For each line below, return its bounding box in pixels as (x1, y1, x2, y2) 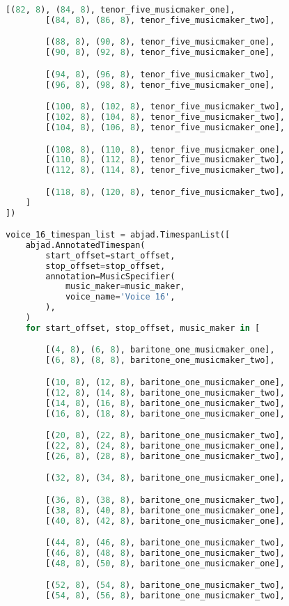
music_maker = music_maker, (65, 281, 185, 292)
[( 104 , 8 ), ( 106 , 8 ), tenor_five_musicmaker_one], (45, 122, 285, 132)
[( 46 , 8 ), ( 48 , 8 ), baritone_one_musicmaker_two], (45, 548, 285, 558)
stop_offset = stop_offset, (45, 261, 166, 271)
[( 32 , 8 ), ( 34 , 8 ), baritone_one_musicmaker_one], (45, 473, 285, 483)
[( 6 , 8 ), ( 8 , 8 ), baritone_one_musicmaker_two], (45, 355, 275, 366)
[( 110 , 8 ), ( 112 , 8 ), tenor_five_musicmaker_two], (45, 155, 285, 165)
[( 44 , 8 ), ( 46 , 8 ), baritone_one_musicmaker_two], (45, 538, 285, 548)
